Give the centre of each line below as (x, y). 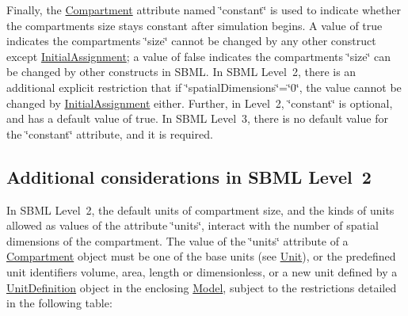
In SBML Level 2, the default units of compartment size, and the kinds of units (200, 209)
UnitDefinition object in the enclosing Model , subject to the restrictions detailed (202, 287)
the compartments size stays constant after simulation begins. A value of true (194, 25)
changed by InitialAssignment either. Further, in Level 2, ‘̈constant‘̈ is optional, (200, 103)
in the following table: (59, 303)
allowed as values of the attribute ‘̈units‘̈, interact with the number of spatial (193, 225)
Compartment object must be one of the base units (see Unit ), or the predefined (201, 256)
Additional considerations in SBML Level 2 (189, 176)
